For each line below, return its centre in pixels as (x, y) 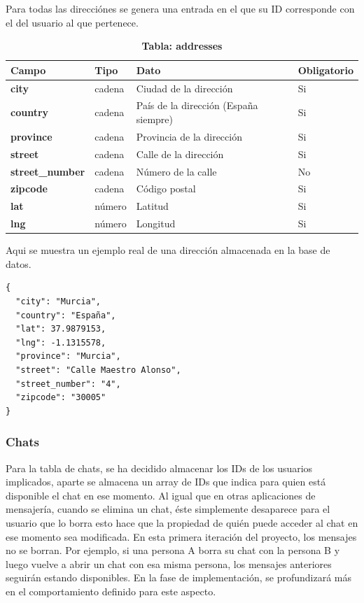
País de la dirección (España (197, 105)
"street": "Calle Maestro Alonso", (98, 370)
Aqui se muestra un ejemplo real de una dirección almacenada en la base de (168, 250)
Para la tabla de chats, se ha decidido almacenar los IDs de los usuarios (159, 468)
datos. (19, 263)
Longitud (156, 224)
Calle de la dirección (180, 154)
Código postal (166, 189)
